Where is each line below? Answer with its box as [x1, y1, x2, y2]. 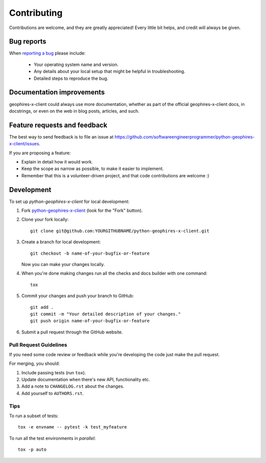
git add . [30, 304, 54, 310]
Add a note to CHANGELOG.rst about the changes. [21, 383, 125, 389]
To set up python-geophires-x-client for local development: [9, 198, 130, 204]
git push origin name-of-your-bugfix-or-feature [30, 318, 150, 324]
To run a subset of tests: [9, 413, 59, 419]
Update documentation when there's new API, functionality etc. [21, 377, 150, 383]
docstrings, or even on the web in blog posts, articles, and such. [9, 108, 140, 114]
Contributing [9, 7, 63, 18]
